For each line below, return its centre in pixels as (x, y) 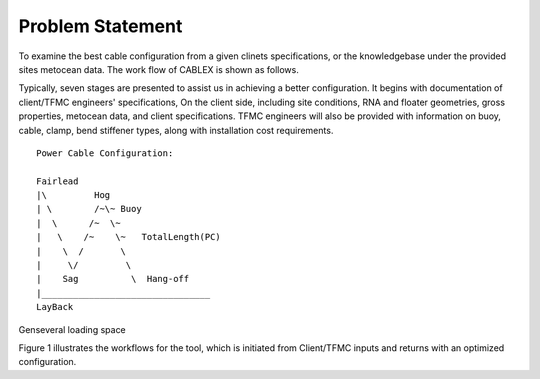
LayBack (55, 307)
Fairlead (57, 181)
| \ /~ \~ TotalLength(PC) (129, 237)
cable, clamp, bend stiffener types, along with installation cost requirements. (176, 130)
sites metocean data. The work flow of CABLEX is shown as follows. (158, 69)
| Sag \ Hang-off (113, 279)
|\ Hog (73, 195)
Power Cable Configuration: (105, 153)
